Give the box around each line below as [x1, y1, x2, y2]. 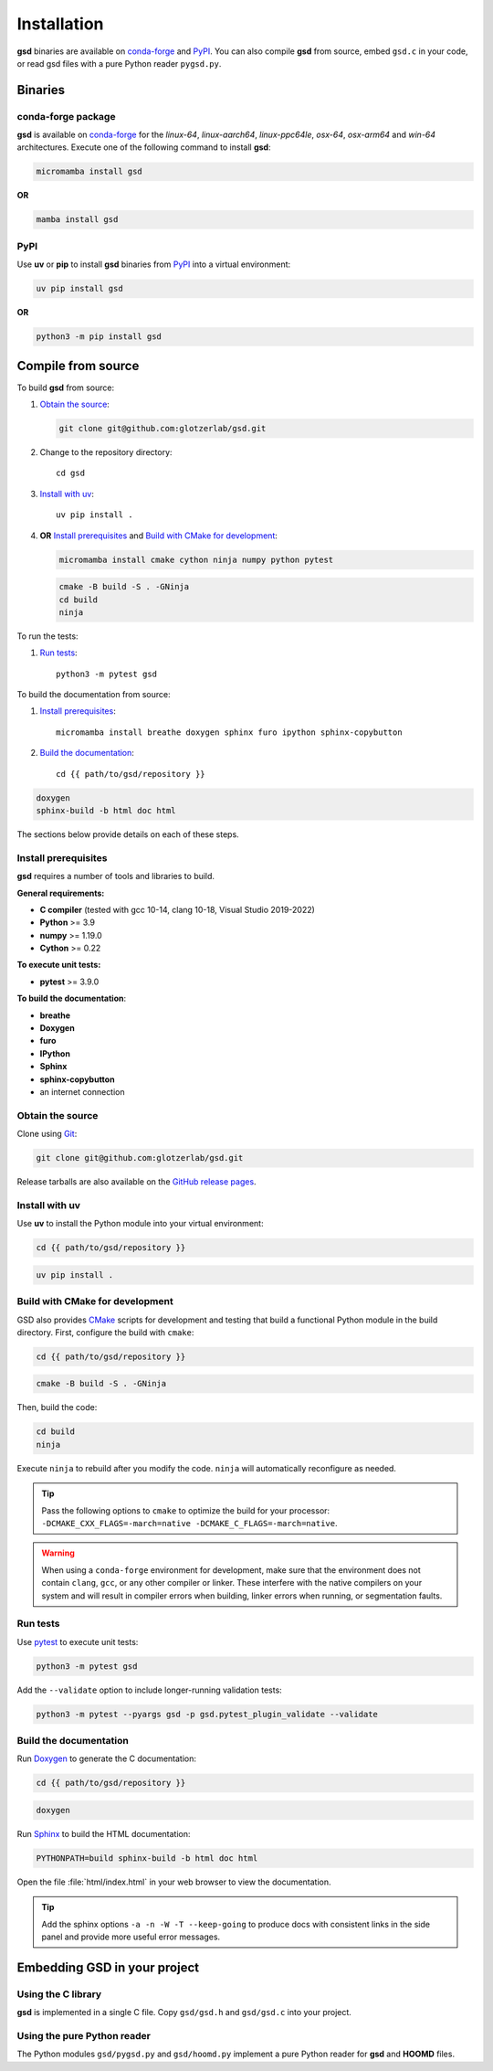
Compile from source [16, 357, 140, 374]
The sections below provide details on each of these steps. [16, 828, 239, 840]
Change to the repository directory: [39, 446, 173, 457]
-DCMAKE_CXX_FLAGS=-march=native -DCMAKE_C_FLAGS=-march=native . [41, 1517, 338, 1528]
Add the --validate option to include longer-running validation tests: [16, 1684, 282, 1695]
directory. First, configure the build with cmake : [16, 1326, 194, 1338]
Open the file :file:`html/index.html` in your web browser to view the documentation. [16, 1876, 331, 1887]
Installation [16, 14, 104, 34]
